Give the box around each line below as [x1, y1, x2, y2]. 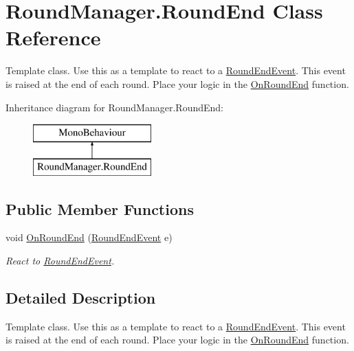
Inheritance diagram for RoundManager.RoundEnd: [5, 100, 223, 114]
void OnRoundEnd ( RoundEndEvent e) [5, 230, 173, 245]
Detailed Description [5, 287, 156, 308]
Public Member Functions [5, 198, 194, 219]
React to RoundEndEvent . [5, 253, 115, 268]
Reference [5, 23, 101, 52]
